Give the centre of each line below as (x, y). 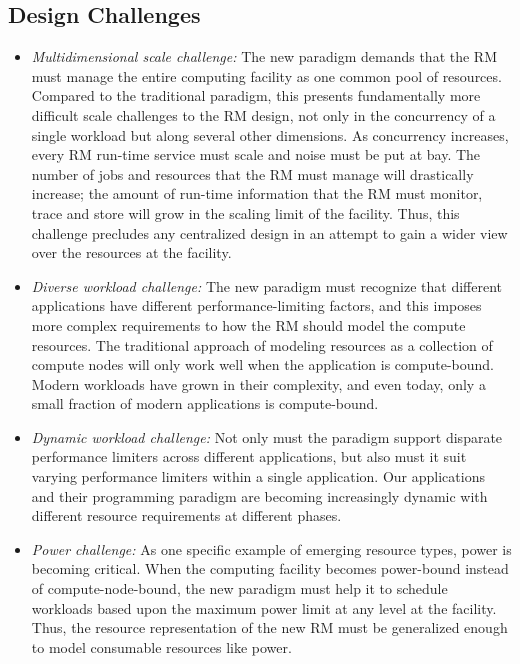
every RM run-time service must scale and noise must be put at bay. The (256, 154)
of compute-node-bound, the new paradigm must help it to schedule (239, 588)
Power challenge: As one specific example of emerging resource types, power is (271, 548)
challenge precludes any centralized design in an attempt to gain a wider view (269, 232)
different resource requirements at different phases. (186, 515)
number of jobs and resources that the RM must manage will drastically (252, 173)
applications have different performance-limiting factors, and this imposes (256, 305)
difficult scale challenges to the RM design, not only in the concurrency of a (263, 114)
